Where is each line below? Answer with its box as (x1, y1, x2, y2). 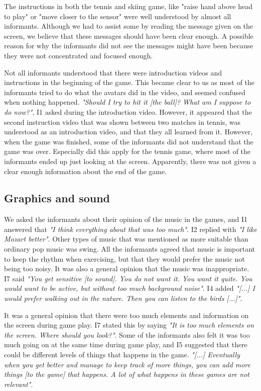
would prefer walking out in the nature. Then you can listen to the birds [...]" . (4, 293, 242, 303)
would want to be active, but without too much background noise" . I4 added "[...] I (4, 283, 255, 293)
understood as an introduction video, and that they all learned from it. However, (4, 126, 253, 137)
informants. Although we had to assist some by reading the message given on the (4, 21, 253, 31)
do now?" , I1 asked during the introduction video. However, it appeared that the (4, 106, 252, 117)
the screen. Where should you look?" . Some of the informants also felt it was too (4, 329, 250, 340)
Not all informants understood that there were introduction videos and (4, 67, 222, 77)
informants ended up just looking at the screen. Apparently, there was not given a (4, 155, 256, 166)
